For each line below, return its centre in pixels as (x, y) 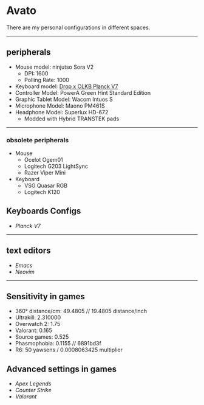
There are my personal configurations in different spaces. (78, 27)
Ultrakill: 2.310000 (38, 317)
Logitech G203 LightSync (56, 166)
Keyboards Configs (44, 211)
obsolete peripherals (38, 140)
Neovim (25, 272)
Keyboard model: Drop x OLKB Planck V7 (66, 86)
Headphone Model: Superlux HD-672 (62, 112)
